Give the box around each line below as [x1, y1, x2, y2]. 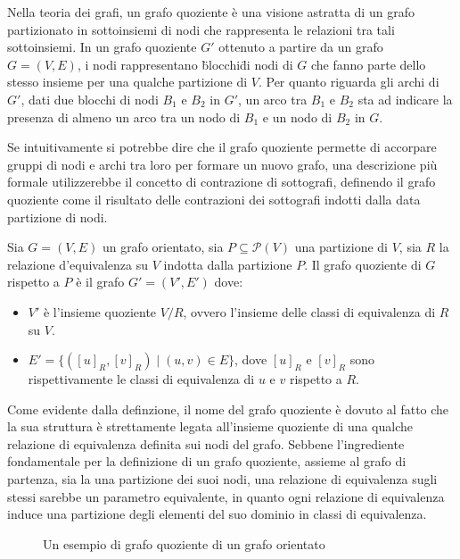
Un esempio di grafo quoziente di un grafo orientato [43, 534, 325, 553]
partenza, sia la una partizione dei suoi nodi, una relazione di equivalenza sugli [7, 470, 438, 488]
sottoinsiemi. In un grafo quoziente [7, 38, 197, 56]
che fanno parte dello [310, 54, 426, 73]
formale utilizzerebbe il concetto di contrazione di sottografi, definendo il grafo [7, 172, 436, 191]
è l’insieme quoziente [43, 302, 157, 321]
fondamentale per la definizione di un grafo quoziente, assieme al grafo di [7, 452, 407, 471]
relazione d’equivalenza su [7, 254, 149, 273]
